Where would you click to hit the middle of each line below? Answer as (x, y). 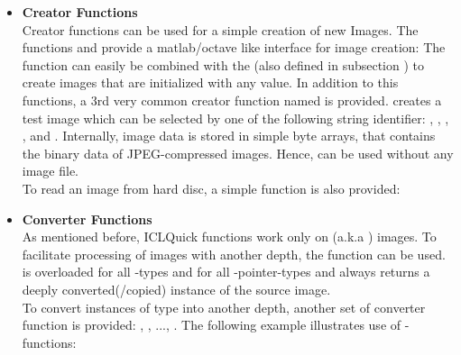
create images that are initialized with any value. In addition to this (210, 82)
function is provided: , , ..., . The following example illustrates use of (212, 325)
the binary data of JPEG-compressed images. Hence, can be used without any (238, 153)
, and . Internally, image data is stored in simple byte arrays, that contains (229, 136)
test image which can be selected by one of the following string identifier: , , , (235, 118)
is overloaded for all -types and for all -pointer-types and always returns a (226, 272)
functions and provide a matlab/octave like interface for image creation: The (234, 47)
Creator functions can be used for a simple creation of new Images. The (220, 29)
